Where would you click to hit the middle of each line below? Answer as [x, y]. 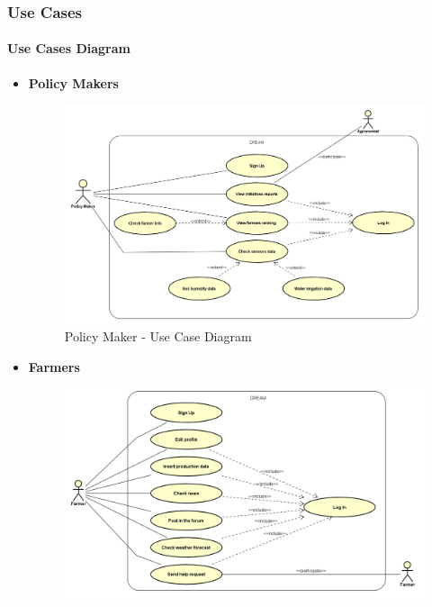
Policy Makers [73, 82]
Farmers [54, 366]
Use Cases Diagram [69, 48]
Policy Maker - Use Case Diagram [158, 336]
